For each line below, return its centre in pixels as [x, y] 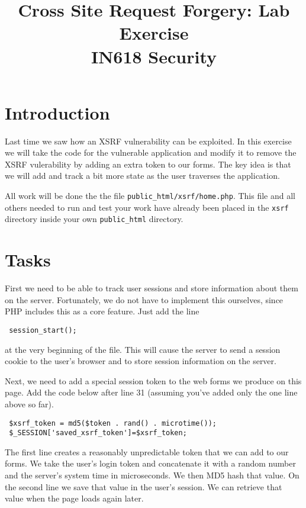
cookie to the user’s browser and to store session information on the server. [141, 361]
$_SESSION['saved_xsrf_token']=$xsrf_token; [98, 433]
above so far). [29, 403]
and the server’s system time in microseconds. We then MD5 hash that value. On [152, 475]
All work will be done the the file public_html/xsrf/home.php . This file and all [150, 196]
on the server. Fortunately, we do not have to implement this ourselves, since [144, 299]
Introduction [57, 112]
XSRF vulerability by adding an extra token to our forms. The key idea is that [148, 164]
